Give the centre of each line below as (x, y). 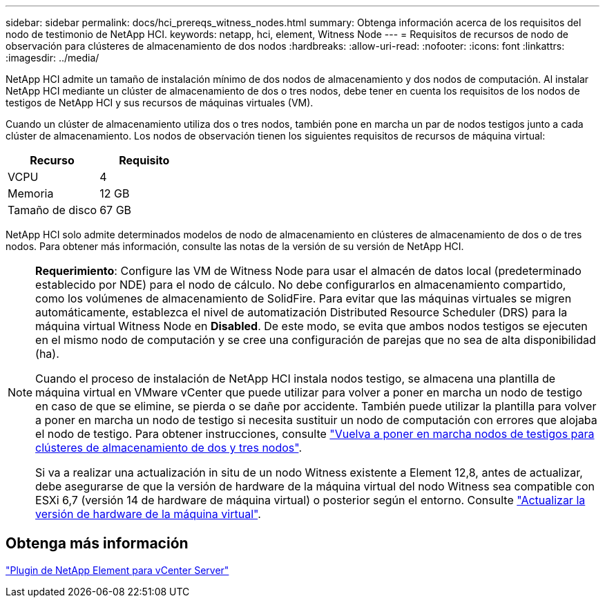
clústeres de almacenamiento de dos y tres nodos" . (169, 448)
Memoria (31, 193)
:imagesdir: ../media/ (52, 58)
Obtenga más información (97, 544)
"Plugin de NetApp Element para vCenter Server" (117, 570)
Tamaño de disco (52, 210)
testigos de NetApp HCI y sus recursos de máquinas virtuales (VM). (160, 103)
